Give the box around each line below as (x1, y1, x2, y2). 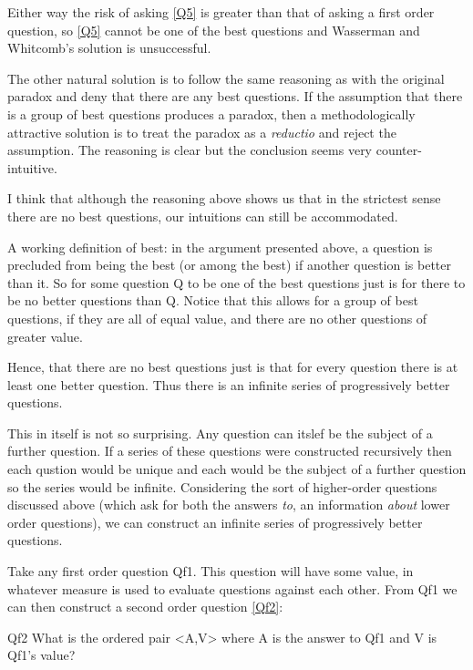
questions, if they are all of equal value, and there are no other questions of (7, 308, 427, 327)
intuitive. (7, 158, 57, 177)
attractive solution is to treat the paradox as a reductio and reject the (7, 122, 396, 141)
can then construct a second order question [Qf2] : (7, 597, 283, 616)
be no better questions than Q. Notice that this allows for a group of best (7, 291, 418, 310)
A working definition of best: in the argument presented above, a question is (7, 237, 433, 256)
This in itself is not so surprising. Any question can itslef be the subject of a (7, 423, 433, 442)
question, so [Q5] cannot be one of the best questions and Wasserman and (7, 20, 420, 39)
